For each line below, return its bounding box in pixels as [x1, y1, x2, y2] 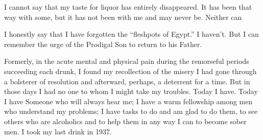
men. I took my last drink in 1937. [4, 126, 112, 136]
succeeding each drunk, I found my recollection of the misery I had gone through [4, 65, 257, 76]
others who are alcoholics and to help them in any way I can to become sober [4, 115, 247, 126]
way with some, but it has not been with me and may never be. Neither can [4, 11, 242, 22]
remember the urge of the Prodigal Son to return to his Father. [4, 38, 202, 49]
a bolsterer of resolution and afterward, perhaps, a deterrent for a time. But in [4, 76, 250, 86]
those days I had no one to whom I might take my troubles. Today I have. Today [4, 86, 258, 97]
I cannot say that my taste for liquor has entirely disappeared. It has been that [4, 2, 252, 12]
